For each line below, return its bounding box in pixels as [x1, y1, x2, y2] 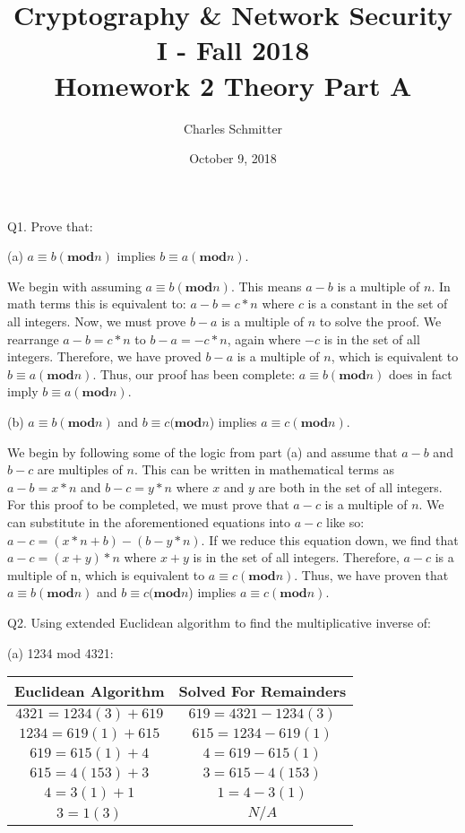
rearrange [7, 329, 59, 348]
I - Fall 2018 [156, 31, 310, 68]
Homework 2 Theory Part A [54, 66, 412, 103]
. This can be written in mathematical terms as [133, 460, 394, 479]
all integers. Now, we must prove [7, 312, 186, 331]
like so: [325, 513, 365, 531]
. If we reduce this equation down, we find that [201, 530, 459, 549]
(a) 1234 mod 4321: [7, 643, 114, 662]
